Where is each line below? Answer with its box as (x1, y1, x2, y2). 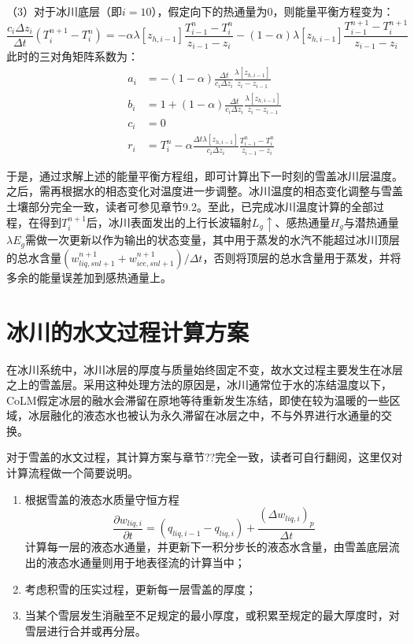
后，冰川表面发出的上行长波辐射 (86, 213, 252, 230)
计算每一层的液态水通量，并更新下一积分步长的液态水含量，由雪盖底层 (24, 539, 389, 555)
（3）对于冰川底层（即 (6, 3, 122, 19)
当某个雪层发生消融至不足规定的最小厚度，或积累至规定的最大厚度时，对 (24, 607, 400, 624)
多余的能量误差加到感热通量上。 (6, 268, 172, 285)
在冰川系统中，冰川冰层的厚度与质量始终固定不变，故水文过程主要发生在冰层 (6, 361, 403, 377)
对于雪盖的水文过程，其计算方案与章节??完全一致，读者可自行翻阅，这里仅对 (6, 449, 403, 465)
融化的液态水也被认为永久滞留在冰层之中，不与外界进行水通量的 (50, 407, 381, 424)
